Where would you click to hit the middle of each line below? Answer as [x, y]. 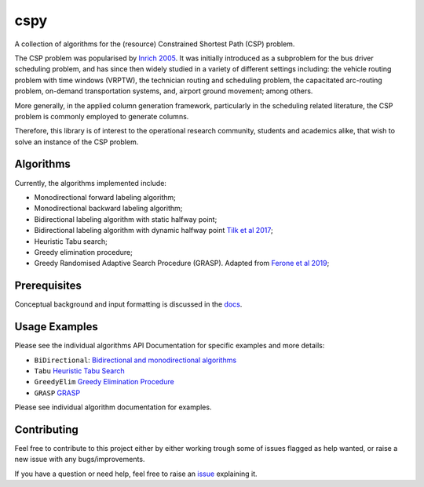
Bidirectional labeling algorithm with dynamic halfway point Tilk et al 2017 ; [154, 231]
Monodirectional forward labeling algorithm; [105, 197]
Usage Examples [56, 327]
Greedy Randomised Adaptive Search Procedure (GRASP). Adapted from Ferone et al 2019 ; [182, 263]
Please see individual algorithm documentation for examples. [113, 407]
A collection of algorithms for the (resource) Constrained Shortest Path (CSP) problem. [155, 44]
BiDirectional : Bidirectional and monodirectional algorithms [135, 360]
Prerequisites [48, 286]
